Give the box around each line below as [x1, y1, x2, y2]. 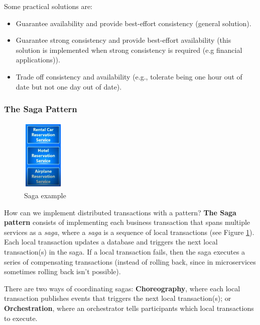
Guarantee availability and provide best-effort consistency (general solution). [16, 18, 251, 28]
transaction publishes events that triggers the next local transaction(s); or [4, 293, 231, 303]
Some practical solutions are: [4, 1, 93, 11]
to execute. [4, 312, 38, 323]
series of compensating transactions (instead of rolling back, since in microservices [4, 256, 256, 267]
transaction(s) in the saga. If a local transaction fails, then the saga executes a [4, 246, 245, 257]
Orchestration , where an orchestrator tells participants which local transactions [4, 302, 254, 313]
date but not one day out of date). [16, 81, 122, 92]
